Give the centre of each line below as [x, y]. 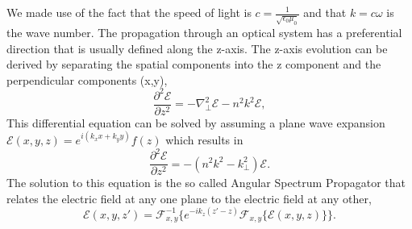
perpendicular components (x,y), [87, 79]
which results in [204, 139]
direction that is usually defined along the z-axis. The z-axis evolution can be [197, 48]
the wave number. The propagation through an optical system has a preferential [204, 32]
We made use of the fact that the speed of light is [129, 12]
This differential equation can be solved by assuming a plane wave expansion [196, 122]
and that [325, 12]
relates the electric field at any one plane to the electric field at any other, [189, 198]
